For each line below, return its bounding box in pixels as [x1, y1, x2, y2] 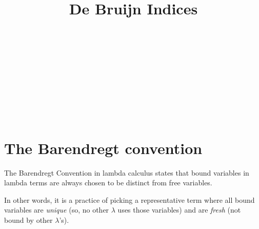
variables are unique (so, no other [4, 204, 109, 215]
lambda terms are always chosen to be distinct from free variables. [4, 177, 212, 188]
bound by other [4, 215, 53, 225]
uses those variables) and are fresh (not [117, 204, 241, 215]
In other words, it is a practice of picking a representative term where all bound [4, 194, 255, 205]
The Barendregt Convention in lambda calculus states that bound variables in [4, 167, 249, 178]
